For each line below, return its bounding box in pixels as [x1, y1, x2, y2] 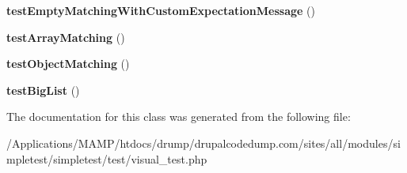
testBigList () [6, 81, 80, 98]
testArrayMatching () [6, 28, 125, 45]
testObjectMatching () [6, 55, 130, 72]
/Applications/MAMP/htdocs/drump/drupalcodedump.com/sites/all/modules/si [6, 134, 401, 151]
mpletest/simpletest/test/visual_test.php [6, 150, 207, 167]
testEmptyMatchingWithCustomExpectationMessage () [6, 2, 315, 18]
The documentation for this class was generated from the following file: [6, 108, 351, 125]
